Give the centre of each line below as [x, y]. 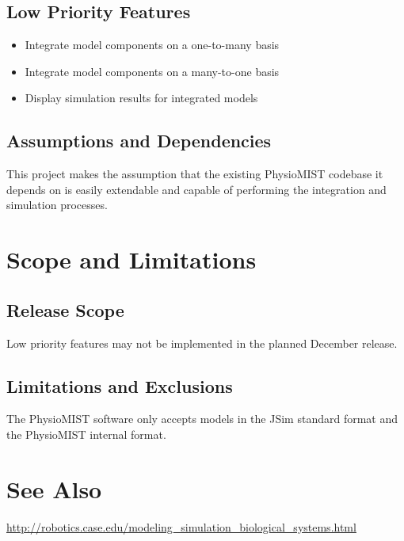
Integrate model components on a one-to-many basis [152, 45]
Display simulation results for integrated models [141, 98]
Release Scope [65, 309]
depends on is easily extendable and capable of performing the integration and [196, 189]
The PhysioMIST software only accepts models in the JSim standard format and [202, 419]
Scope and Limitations [131, 259]
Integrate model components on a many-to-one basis [152, 71]
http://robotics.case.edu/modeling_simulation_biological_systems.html [181, 526]
